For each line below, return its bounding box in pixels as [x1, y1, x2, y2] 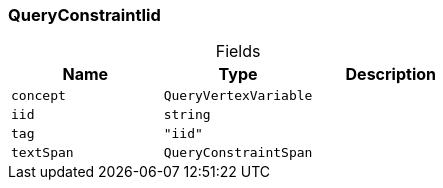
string [163, 107, 211, 123]
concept [11, 88, 66, 104]
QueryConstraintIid [8, 5, 161, 25]
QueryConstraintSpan [163, 145, 313, 161]
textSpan [11, 145, 74, 161]
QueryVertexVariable [163, 88, 313, 104]
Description [345, 64, 436, 85]
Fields [215, 41, 261, 62]
